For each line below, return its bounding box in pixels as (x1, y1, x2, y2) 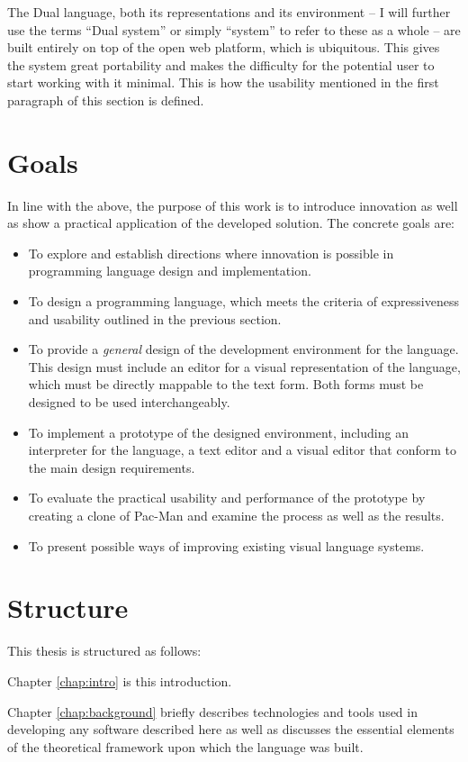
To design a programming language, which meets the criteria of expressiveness (28, 292, 459, 311)
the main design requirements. (28, 458, 195, 476)
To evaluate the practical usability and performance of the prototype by (28, 488, 426, 507)
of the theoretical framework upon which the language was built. (7, 737, 364, 756)
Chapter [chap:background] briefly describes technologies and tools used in (7, 702, 418, 721)
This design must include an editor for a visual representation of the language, (28, 357, 461, 376)
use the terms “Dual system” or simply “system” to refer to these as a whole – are (7, 20, 461, 39)
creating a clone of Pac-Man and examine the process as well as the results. (28, 506, 445, 524)
